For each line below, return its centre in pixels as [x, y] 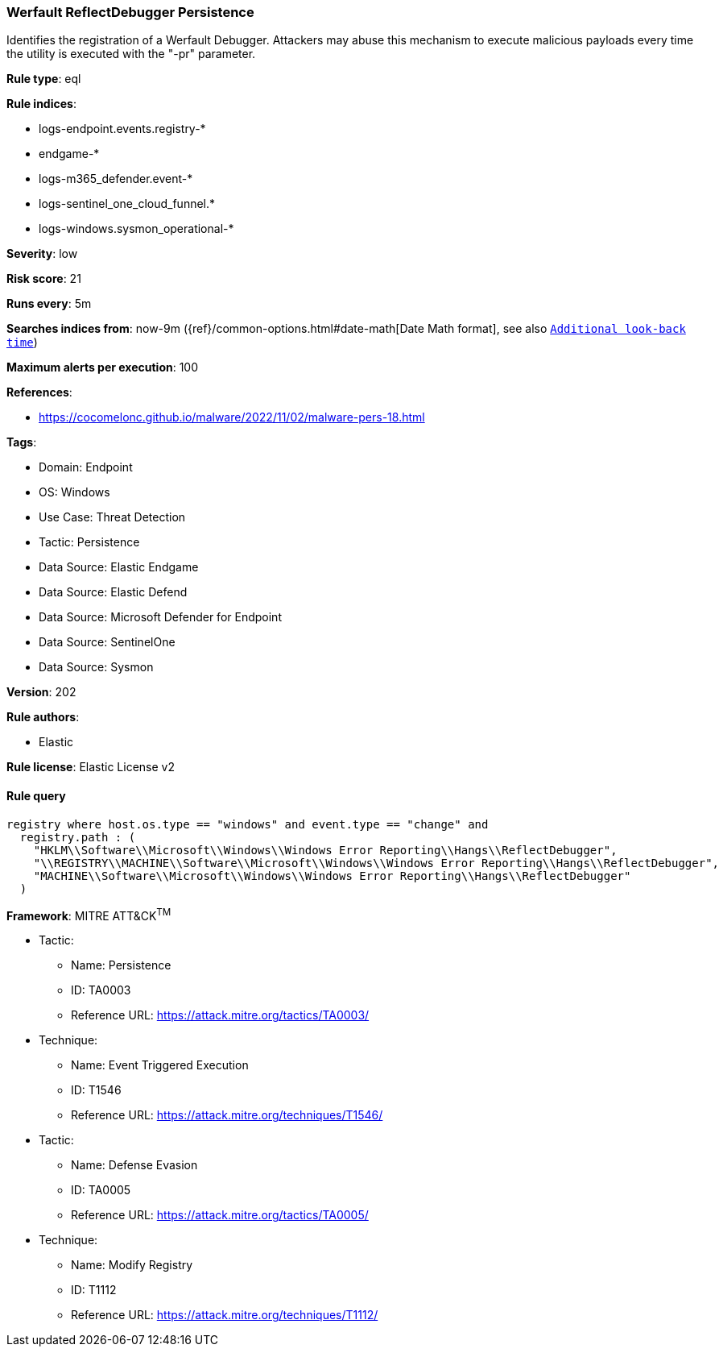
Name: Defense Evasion [134, 1165]
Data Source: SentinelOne [107, 642]
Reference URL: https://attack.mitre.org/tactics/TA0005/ [220, 1215]
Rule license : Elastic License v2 [91, 767]
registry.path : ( [78, 837]
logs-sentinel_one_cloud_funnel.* [127, 204]
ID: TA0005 [101, 1190]
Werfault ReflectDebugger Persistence [130, 12]
